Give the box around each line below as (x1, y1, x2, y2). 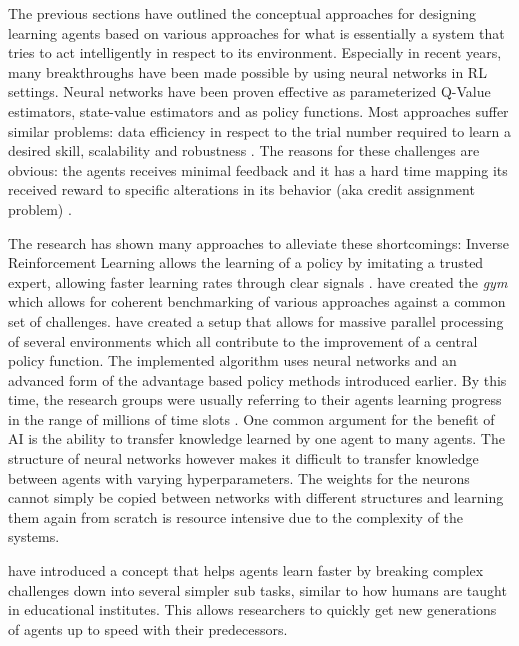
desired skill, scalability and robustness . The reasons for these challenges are (8, 140, 480, 161)
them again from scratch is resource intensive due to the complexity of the (8, 506, 464, 527)
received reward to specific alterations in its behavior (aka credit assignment (8, 179, 475, 200)
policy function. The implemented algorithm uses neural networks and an (8, 350, 457, 371)
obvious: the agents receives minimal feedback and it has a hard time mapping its (8, 159, 508, 180)
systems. (8, 526, 60, 547)
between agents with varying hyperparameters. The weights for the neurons (8, 467, 470, 488)
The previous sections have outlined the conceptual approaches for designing (8, 3, 476, 23)
